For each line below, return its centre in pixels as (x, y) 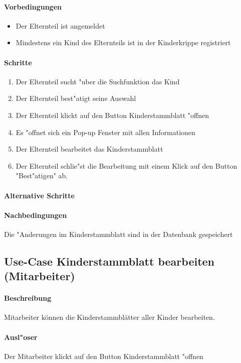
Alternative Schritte (39, 195)
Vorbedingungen (33, 6)
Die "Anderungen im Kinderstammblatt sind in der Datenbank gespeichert (118, 234)
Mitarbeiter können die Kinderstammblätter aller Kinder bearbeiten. (109, 317)
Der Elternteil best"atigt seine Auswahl (76, 98)
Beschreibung (28, 298)
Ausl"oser (21, 337)
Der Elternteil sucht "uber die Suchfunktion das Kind (98, 81)
